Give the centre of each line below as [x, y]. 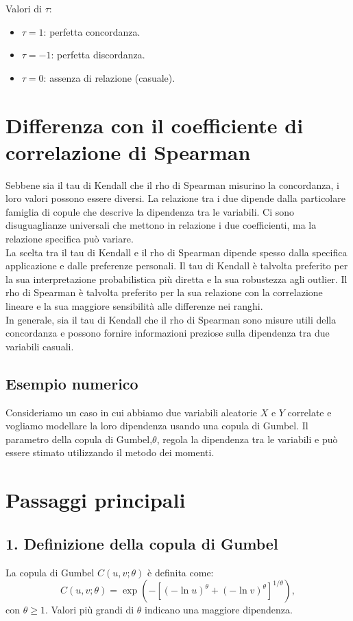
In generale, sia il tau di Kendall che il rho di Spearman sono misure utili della [171, 319]
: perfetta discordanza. [98, 55]
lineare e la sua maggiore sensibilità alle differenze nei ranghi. [134, 306]
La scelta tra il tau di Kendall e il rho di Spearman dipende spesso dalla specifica [176, 252]
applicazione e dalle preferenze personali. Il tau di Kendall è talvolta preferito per [177, 266]
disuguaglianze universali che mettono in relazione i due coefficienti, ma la [161, 225]
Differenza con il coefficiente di [155, 125]
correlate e [309, 412]
